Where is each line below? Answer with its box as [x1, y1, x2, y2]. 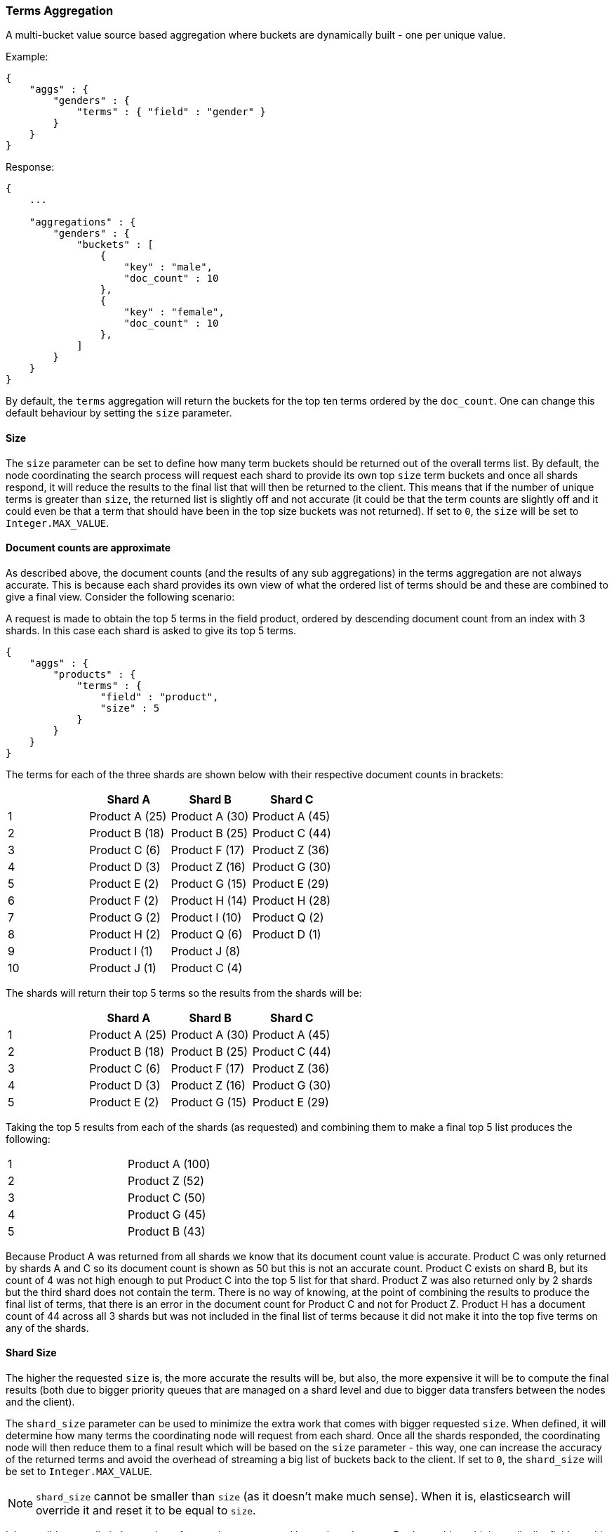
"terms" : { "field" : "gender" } [76, 106, 266, 118]
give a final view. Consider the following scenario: [6, 590, 235, 603]
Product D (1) [252, 927, 321, 941]
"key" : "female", [124, 306, 225, 318]
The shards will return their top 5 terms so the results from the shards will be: [6, 986, 362, 999]
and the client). [6, 1396, 75, 1408]
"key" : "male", [124, 261, 213, 273]
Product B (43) [128, 1224, 206, 1238]
